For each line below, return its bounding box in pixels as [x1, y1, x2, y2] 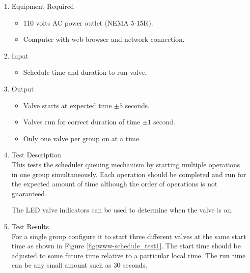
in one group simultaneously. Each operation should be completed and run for [11, 169, 246, 179]
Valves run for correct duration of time [23, 117, 140, 127]
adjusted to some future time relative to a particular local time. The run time [11, 250, 246, 260]
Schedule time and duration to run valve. [23, 67, 147, 77]
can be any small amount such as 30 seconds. [11, 260, 147, 270]
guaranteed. [11, 188, 47, 198]
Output [11, 83, 34, 93]
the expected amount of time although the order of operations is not [11, 179, 218, 189]
